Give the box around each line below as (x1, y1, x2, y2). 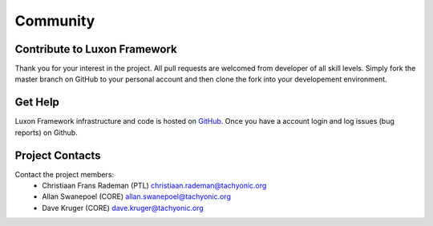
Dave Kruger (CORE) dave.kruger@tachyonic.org (42, 203, 204, 212)
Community (14, 12, 95, 30)
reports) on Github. (14, 128, 78, 137)
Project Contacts (14, 149, 101, 162)
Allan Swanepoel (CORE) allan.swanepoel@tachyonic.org (42, 192, 232, 201)
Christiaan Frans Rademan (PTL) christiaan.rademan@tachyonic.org (42, 180, 267, 191)
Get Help (14, 96, 60, 109)
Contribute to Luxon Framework (14, 42, 178, 56)
